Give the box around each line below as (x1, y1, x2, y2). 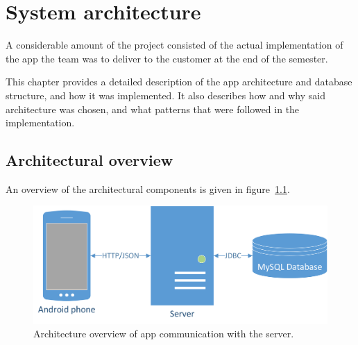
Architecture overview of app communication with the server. (33, 326, 294, 341)
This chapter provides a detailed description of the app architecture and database (6, 74, 352, 89)
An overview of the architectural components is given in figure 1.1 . (6, 181, 290, 196)
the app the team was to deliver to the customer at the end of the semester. (6, 51, 328, 65)
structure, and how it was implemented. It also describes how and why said (6, 87, 325, 102)
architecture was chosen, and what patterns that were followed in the (6, 101, 300, 116)
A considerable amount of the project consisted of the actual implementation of (6, 37, 343, 52)
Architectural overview (6, 149, 173, 171)
